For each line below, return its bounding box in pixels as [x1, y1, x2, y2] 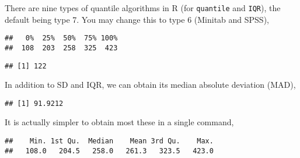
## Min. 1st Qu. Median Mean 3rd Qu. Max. [5, 137, 214, 146]
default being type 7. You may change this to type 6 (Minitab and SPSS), [5, 13, 269, 25]
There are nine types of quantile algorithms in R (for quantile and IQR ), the [5, 2, 281, 13]
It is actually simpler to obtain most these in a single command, [5, 116, 234, 128]
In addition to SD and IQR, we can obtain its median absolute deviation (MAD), [5, 78, 296, 91]
